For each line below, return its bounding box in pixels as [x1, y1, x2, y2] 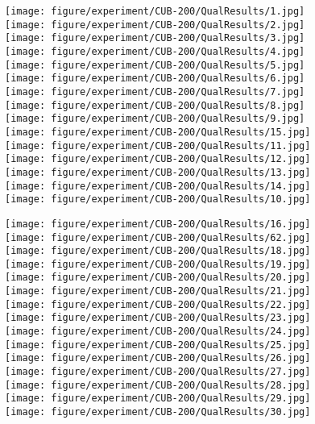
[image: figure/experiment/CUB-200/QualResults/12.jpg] [5, 153, 311, 165]
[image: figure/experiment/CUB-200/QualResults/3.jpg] [5, 32, 305, 44]
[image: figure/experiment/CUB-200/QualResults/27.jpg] [5, 366, 311, 378]
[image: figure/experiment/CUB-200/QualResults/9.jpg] [5, 113, 305, 125]
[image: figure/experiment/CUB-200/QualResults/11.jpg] [5, 139, 311, 152]
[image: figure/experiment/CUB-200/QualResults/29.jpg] [5, 393, 311, 405]
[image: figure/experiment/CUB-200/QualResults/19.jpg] [5, 258, 311, 270]
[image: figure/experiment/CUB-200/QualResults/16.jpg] [5, 218, 311, 230]
